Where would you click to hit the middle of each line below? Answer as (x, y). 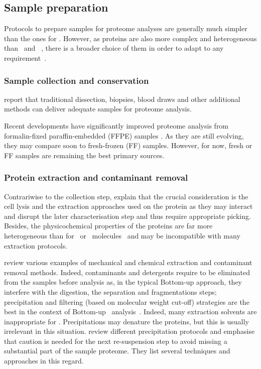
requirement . (25, 57)
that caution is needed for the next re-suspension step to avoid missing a (116, 341)
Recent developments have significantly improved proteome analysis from (116, 125)
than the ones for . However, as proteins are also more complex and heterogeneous (130, 38)
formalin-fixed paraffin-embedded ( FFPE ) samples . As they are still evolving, (124, 135)
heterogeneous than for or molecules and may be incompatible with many (122, 235)
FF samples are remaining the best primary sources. (84, 155)
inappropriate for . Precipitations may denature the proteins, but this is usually (126, 321)
